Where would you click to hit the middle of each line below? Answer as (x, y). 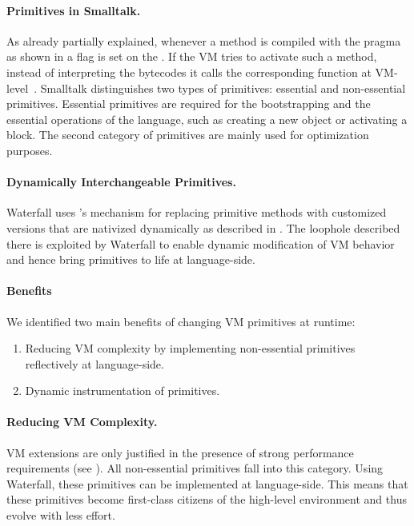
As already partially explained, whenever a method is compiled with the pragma (204, 40)
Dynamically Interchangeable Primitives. (121, 182)
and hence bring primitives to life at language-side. (131, 259)
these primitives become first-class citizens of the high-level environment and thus (207, 499)
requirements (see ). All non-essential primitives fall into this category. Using (195, 468)
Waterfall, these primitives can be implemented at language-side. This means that (207, 483)
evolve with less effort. (61, 515)
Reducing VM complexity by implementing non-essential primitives (190, 348)
